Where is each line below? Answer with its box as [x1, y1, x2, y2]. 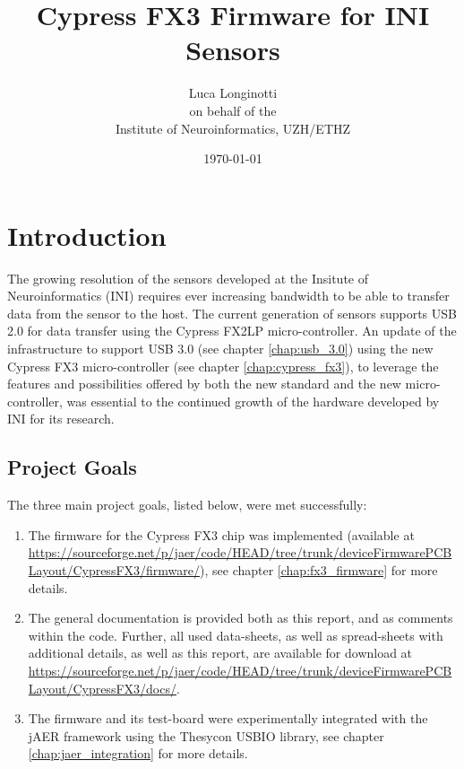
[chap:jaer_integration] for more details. [28, 744, 248, 763]
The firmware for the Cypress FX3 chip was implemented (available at [28, 525, 415, 544]
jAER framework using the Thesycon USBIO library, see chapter [28, 726, 384, 745]
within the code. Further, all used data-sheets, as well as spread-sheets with [28, 625, 443, 644]
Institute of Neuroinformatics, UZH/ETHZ [115, 118, 351, 137]
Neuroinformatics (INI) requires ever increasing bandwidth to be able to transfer [7, 286, 450, 305]
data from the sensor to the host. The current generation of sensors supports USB [7, 303, 457, 322]
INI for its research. [7, 409, 115, 428]
